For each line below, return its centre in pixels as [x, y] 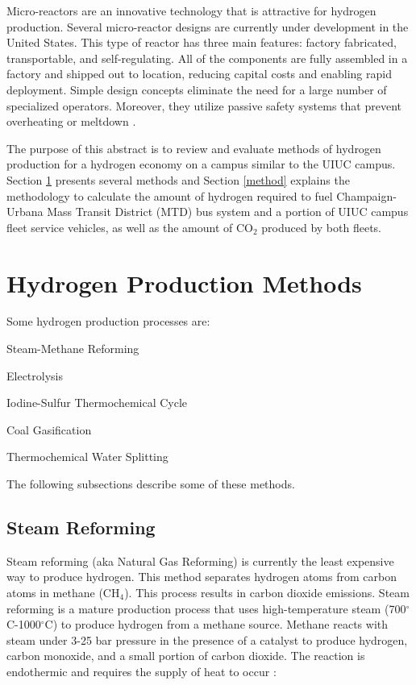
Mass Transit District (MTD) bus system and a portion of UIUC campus [228, 212]
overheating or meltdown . [71, 121]
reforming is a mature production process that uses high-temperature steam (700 [206, 608]
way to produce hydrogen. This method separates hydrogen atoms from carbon [202, 577]
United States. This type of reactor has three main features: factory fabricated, [202, 42]
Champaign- [366, 195]
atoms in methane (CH [63, 592]
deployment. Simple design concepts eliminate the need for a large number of [197, 89]
